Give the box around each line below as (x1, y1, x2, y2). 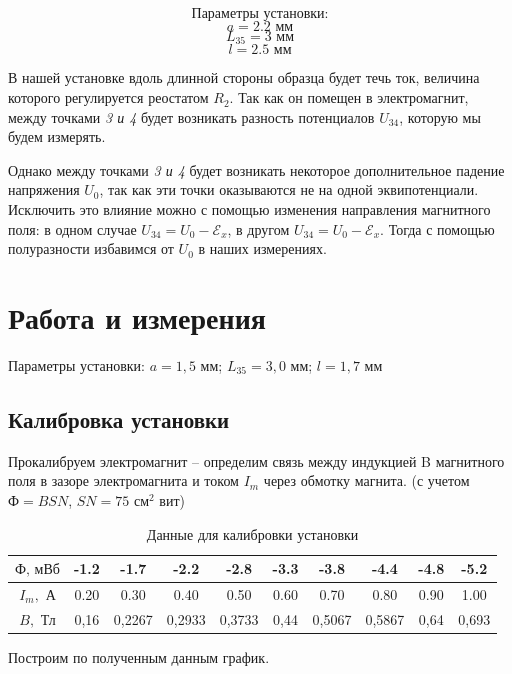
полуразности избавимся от (8, 238, 174, 259)
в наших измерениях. (198, 238, 327, 259)
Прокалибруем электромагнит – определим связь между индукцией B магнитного (8, 450, 505, 471)
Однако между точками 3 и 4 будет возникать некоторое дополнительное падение (8, 159, 505, 180)
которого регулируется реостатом (8, 87, 209, 108)
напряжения (8, 179, 80, 200)
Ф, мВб (15, 563, 60, 578)
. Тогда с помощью (380, 218, 495, 239)
